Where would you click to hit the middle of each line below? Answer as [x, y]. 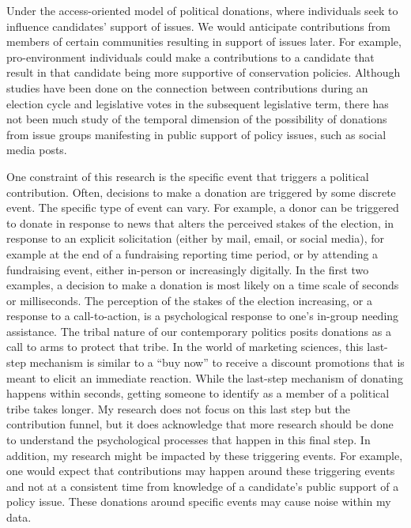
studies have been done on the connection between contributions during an [187, 87]
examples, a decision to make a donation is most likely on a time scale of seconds [203, 285]
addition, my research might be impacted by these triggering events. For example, [205, 455]
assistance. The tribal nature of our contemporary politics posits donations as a [199, 331]
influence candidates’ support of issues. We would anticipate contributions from [198, 26]
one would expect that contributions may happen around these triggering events [201, 471]
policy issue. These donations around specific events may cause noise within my [199, 502]
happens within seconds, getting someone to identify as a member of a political [198, 393]
